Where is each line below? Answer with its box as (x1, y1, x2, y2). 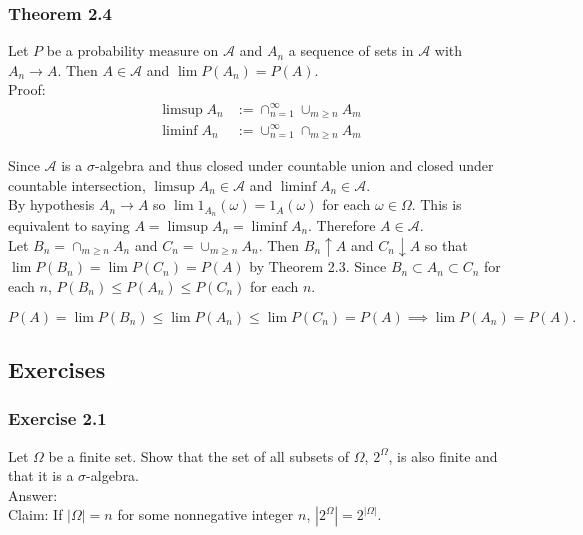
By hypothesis (8, 194, 95, 215)
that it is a (8, 465, 74, 486)
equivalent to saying (8, 215, 130, 236)
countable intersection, (8, 174, 146, 195)
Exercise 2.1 (8, 406, 107, 431)
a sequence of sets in (288, 40, 414, 61)
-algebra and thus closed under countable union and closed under (94, 154, 494, 175)
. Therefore (308, 215, 376, 236)
